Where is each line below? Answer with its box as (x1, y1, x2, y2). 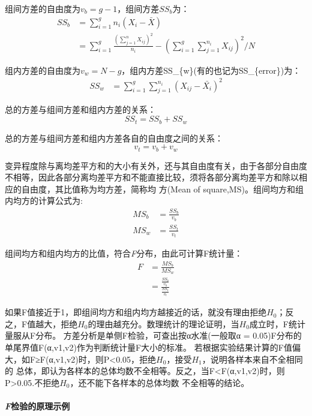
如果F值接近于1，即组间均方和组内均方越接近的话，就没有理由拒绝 (5, 306, 267, 318)
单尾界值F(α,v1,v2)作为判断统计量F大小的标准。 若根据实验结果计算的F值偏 (5, 341, 301, 354)
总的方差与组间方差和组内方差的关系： (5, 103, 156, 116)
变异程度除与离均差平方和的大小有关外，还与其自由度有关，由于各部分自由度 (5, 159, 307, 171)
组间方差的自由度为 (5, 2, 80, 14)
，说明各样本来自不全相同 (202, 352, 303, 365)
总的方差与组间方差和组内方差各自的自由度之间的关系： (5, 131, 223, 144)
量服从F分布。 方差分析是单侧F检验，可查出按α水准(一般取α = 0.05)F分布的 (5, 329, 302, 342)
